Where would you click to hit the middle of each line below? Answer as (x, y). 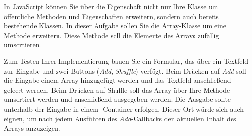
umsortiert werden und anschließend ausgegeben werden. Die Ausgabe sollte (117, 99)
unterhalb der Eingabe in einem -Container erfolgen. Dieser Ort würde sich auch (124, 108)
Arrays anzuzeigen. (32, 128)
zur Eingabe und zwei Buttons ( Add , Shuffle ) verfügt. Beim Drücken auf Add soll (125, 70)
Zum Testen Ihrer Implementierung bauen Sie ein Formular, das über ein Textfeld (126, 61)
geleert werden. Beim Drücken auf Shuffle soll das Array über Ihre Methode (117, 89)
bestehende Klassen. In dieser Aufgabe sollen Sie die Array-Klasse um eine (115, 26)
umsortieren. (23, 45)
